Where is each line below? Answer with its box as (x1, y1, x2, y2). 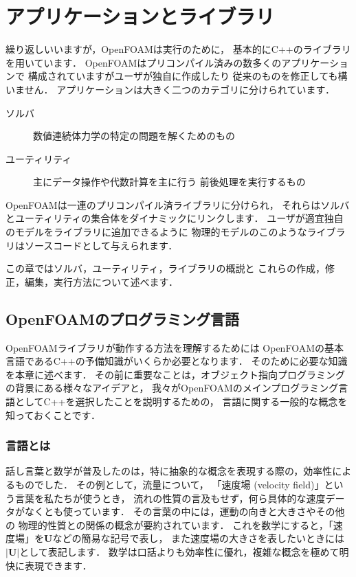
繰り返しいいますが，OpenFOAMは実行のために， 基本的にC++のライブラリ (5, 42, 351, 56)
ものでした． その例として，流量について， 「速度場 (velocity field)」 (14, 477, 324, 492)
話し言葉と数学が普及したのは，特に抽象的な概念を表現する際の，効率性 (5, 464, 333, 478)
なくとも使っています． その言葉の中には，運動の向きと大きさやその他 (24, 504, 345, 519)
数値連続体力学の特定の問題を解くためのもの (33, 128, 235, 143)
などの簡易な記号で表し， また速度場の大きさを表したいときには (52, 531, 345, 545)
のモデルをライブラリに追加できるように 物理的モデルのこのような (5, 225, 307, 239)
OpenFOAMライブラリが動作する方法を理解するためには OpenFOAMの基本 (5, 340, 344, 354)
